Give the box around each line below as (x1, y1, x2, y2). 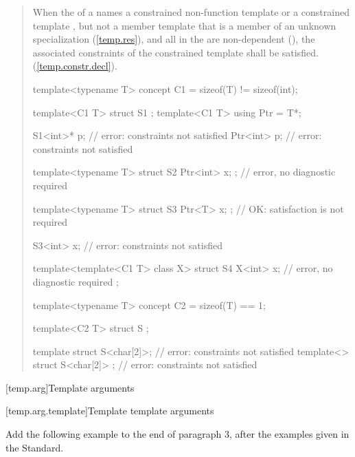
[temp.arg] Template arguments (5, 380, 135, 394)
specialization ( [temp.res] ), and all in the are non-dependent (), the (32, 32, 315, 46)
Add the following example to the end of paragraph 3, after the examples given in (5, 427, 350, 441)
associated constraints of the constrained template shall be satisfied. (32, 45, 319, 59)
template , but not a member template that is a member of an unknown (32, 18, 336, 32)
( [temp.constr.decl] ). (32, 59, 117, 73)
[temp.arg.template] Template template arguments (5, 403, 214, 418)
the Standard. (5, 440, 64, 454)
